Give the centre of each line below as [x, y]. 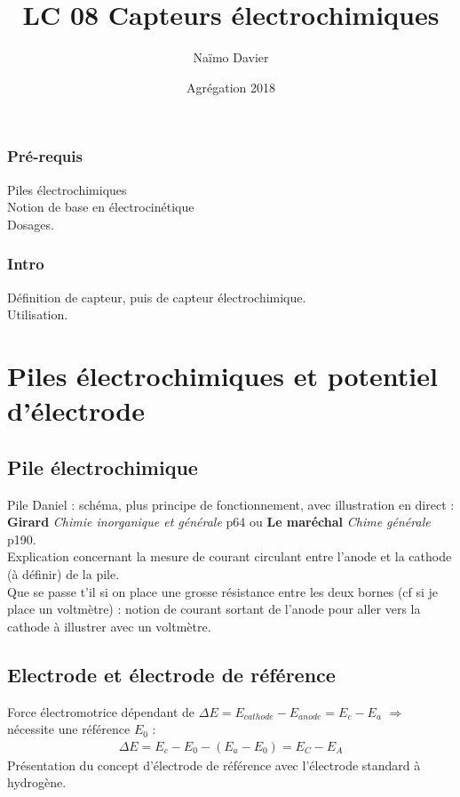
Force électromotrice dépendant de [101, 711]
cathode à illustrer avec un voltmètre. [109, 626]
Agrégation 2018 [231, 87]
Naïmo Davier [231, 57]
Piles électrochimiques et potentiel [222, 375]
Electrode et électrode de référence [171, 674]
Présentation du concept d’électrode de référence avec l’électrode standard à [214, 765]
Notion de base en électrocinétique [101, 207]
